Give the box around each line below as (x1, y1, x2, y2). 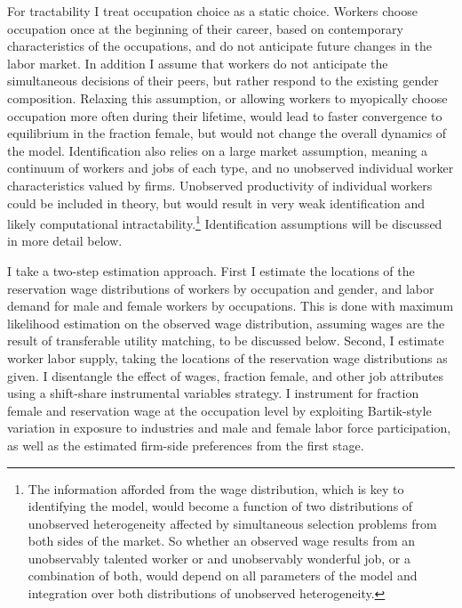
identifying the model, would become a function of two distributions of (28, 497, 413, 515)
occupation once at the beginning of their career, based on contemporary (7, 19, 403, 37)
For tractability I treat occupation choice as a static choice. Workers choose (7, 2, 418, 20)
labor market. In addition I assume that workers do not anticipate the (7, 53, 388, 72)
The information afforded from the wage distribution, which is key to (28, 479, 404, 498)
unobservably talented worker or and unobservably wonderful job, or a (28, 548, 411, 567)
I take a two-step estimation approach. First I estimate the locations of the (7, 261, 415, 280)
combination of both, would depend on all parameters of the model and (28, 566, 418, 585)
